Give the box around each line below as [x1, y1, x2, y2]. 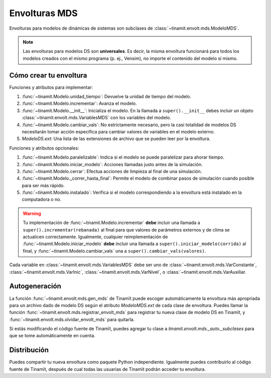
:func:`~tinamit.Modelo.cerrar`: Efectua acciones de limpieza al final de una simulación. [22, 168, 202, 174]
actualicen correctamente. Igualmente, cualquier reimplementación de [23, 234, 168, 240]
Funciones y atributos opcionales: [9, 145, 79, 151]
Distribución [9, 346, 49, 354]
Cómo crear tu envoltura [9, 71, 87, 80]
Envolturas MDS [9, 8, 78, 19]
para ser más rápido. [22, 182, 65, 188]
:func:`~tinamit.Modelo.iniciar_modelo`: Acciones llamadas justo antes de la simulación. [22, 161, 203, 167]
